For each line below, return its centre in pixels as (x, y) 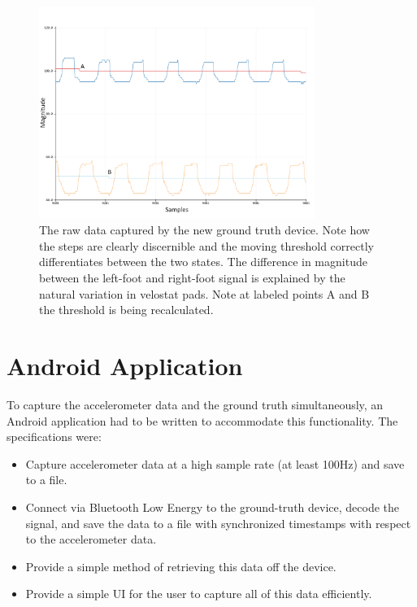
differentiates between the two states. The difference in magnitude (203, 262)
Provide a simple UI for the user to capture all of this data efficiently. (199, 594)
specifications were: (54, 437)
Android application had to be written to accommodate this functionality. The (202, 420)
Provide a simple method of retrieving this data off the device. (181, 566)
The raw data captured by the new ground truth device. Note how (204, 230)
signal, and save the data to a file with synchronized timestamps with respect (218, 523)
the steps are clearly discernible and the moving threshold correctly (206, 245)
